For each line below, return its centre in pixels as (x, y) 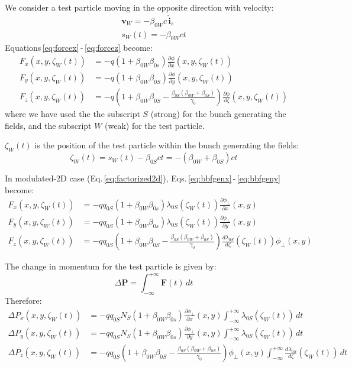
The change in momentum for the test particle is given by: (111, 266)
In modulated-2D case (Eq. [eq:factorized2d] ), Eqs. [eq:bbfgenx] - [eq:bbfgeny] (143, 178)
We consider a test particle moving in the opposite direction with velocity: (139, 7)
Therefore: (23, 301)
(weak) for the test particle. (155, 125)
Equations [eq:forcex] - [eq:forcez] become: (79, 48)
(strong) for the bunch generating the (218, 114)
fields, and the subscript (48, 125)
